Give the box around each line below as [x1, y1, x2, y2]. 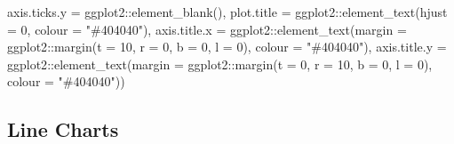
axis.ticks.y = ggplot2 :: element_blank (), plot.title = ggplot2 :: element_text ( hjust [7, 3, 448, 20]
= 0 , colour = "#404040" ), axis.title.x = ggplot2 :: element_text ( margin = [7, 20, 407, 38]
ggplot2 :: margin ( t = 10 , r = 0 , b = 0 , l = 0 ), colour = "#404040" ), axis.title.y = [7, 37, 447, 56]
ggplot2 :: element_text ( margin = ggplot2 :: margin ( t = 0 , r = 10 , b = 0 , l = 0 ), [7, 54, 433, 73]
